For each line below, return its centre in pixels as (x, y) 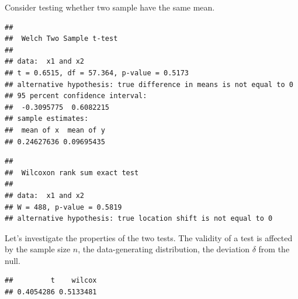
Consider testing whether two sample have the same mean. (110, 7)
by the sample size (38, 249)
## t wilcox (51, 281)
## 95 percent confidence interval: (76, 96)
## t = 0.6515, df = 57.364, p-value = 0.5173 (97, 73)
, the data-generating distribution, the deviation (164, 249)
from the (274, 249)
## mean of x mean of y (55, 130)
